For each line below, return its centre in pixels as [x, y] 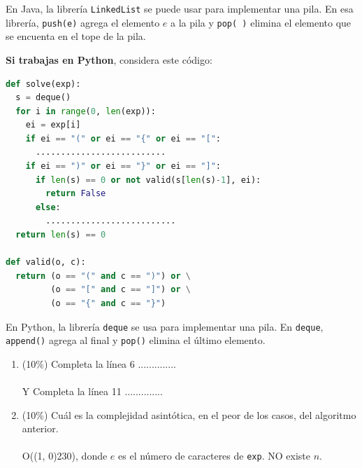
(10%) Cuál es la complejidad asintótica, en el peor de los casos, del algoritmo [189, 414]
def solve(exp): [43, 84]
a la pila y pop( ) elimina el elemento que [261, 22]
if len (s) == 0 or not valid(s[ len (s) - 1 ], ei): [148, 180]
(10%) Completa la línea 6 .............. [99, 363]
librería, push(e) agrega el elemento [83, 22]
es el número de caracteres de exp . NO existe [214, 456]
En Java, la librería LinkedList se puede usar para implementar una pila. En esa [180, 8]
